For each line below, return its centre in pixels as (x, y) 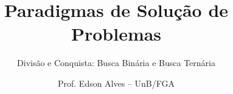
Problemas (116, 34)
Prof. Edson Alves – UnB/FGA (116, 83)
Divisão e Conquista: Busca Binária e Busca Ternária (116, 63)
